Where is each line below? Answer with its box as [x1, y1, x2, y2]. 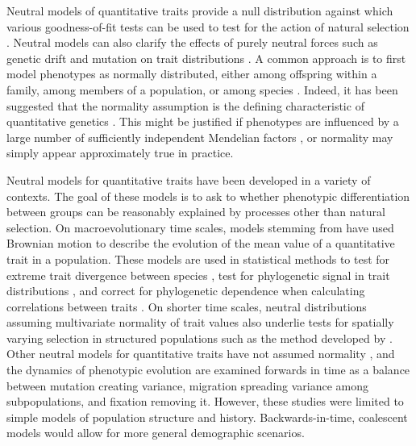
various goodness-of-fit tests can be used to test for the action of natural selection [6, 18, 410, 35]
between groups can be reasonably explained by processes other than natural [6, 203, 385, 220]
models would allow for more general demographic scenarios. [6, 424, 305, 441]
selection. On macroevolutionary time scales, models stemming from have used [6, 219, 394, 236]
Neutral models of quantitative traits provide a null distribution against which [6, 2, 393, 19]
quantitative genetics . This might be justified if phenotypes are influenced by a [6, 113, 399, 130]
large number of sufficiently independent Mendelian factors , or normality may [6, 128, 393, 145]
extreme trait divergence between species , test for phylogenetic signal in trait [6, 266, 390, 283]
